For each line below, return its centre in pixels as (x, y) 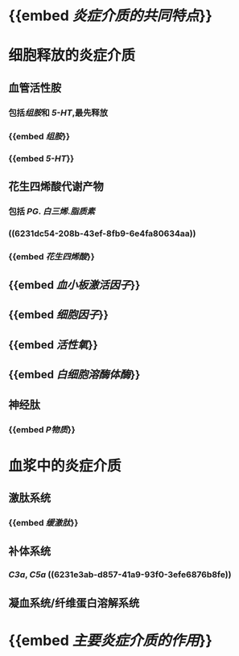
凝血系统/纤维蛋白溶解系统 (74, 602)
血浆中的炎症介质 (65, 466)
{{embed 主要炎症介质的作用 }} (111, 640)
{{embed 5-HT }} (41, 159)
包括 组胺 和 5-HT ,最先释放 (58, 113)
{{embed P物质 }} (42, 429)
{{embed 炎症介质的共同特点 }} (111, 16)
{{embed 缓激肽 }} (43, 523)
